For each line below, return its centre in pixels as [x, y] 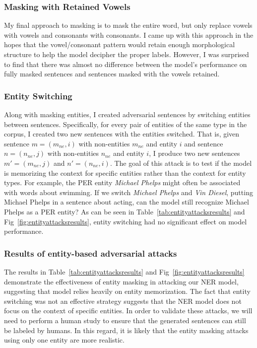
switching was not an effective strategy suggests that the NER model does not [123, 301]
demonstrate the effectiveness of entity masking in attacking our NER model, [121, 281]
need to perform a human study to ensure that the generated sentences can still [125, 320]
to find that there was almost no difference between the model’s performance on [126, 64]
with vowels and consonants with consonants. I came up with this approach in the [129, 35]
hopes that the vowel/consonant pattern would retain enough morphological [120, 44]
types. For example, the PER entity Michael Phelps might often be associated [122, 182]
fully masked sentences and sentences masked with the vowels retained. [112, 74]
